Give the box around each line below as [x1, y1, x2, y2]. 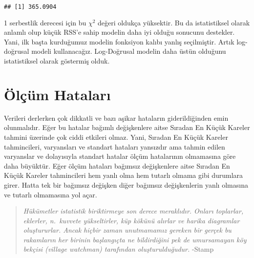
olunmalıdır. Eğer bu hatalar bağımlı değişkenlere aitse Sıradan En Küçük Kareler [4, 122, 250, 132]
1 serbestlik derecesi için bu [4, 17, 86, 27]
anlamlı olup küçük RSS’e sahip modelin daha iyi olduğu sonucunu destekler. [4, 27, 235, 37]
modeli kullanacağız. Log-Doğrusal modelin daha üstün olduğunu [31, 46, 226, 56]
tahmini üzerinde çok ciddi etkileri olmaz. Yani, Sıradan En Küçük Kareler [4, 131, 228, 142]
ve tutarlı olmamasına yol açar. [4, 189, 97, 199]
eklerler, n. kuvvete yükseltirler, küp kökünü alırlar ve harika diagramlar [23, 215, 240, 225]
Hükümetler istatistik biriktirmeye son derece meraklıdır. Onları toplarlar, [23, 206, 244, 216]
